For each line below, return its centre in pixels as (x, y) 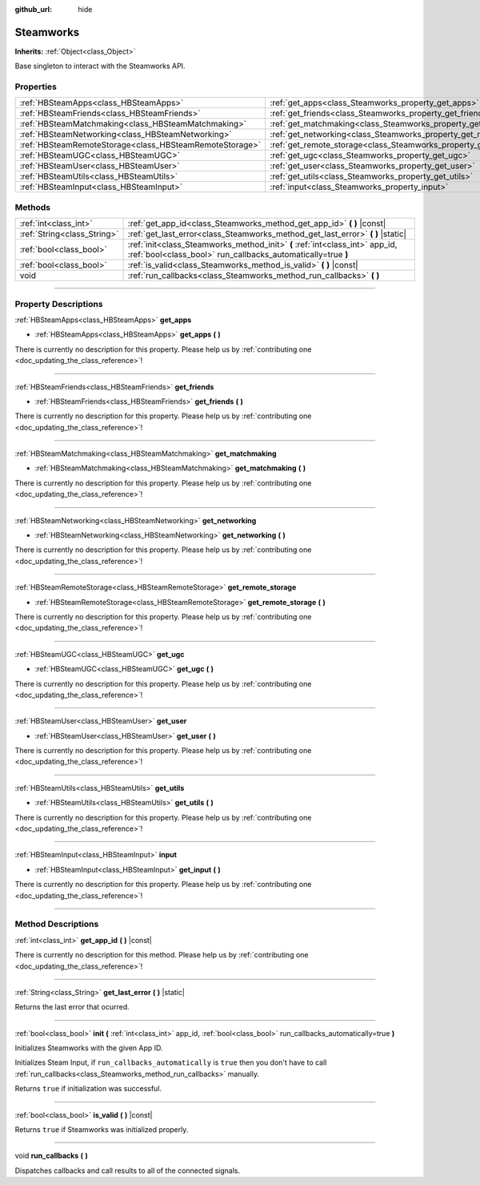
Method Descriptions (57, 924)
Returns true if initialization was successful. (88, 1089)
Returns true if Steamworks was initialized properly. (102, 1130)
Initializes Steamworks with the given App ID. (89, 1048)
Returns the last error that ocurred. (72, 1007)
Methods (33, 207)
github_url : (33, 9)
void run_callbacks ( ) (51, 1156)
